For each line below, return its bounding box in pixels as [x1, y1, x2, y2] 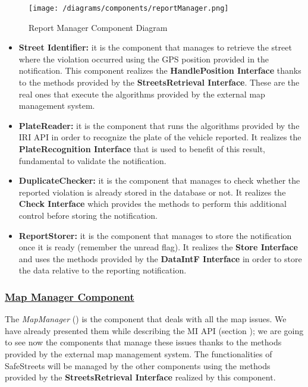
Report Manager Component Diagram [29, 21, 168, 33]
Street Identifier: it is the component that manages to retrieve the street [18, 41, 292, 54]
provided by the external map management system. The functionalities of [5, 347, 272, 360]
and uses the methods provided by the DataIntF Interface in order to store [18, 252, 302, 265]
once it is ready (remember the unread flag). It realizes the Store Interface [18, 241, 298, 253]
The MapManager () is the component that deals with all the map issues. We [5, 313, 287, 325]
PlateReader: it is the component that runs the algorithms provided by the [18, 119, 300, 131]
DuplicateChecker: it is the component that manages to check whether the [18, 174, 300, 187]
